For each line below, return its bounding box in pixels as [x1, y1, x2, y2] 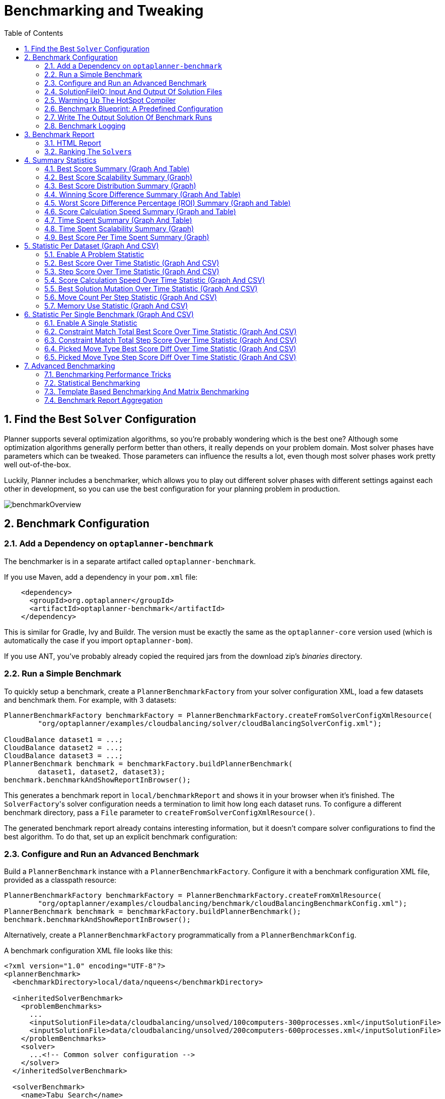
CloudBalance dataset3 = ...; [4, 751, 123, 760]
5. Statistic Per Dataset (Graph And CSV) [24, 241, 159, 250]
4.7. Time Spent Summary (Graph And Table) [44, 215, 192, 224]
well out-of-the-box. [4, 460, 71, 469]
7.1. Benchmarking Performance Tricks [44, 370, 171, 379]
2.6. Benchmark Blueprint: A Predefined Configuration [44, 104, 223, 113]
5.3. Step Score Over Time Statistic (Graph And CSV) [44, 267, 219, 276]
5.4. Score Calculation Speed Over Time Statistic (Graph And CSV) [44, 275, 265, 284]
